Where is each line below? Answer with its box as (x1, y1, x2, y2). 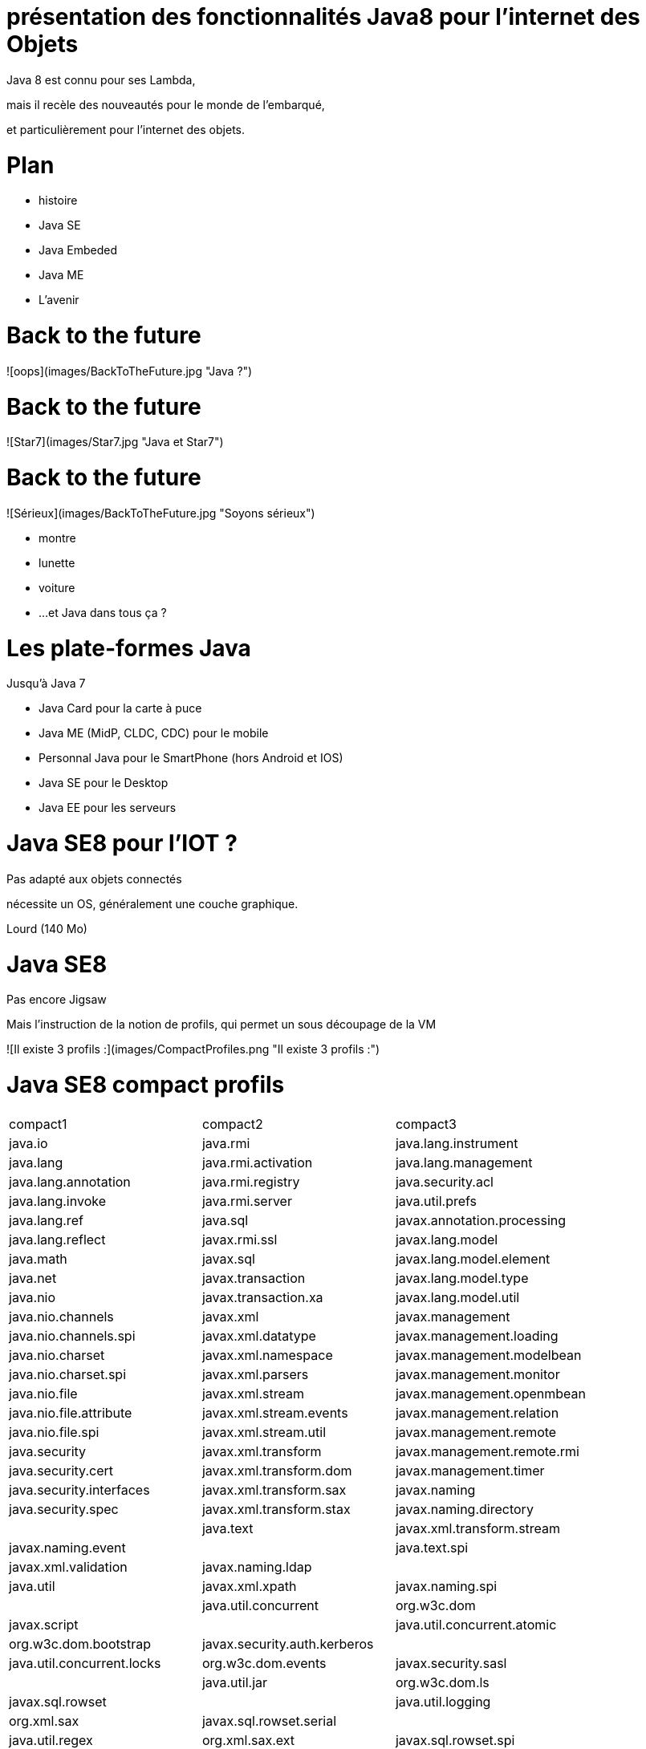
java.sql (201, 1211, 249, 1228)
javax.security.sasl (395, 1654, 507, 1671)
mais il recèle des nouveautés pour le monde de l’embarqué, (6, 97, 325, 112)
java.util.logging (395, 1693, 491, 1710)
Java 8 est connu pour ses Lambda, (6, 72, 196, 87)
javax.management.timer (395, 1462, 545, 1479)
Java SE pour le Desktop (39, 776, 169, 790)
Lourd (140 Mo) (6, 921, 87, 935)
